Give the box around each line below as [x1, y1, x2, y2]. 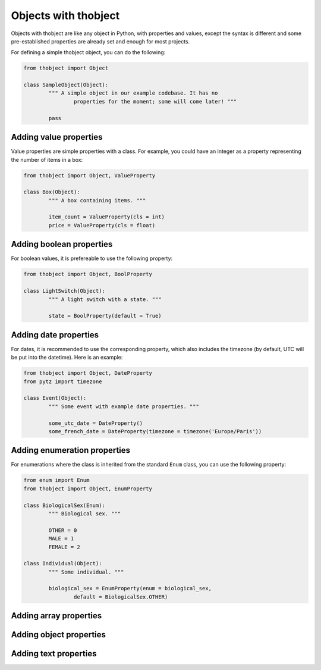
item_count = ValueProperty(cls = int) [48, 214, 165, 220]
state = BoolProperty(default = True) [48, 312, 162, 320]
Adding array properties [11, 610, 102, 621]
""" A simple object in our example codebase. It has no [48, 90, 218, 96]
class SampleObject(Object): [23, 82, 109, 89]
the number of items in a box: [11, 156, 83, 163]
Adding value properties [11, 132, 103, 142]
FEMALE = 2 [48, 543, 80, 550]
